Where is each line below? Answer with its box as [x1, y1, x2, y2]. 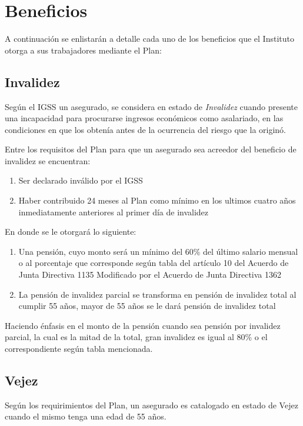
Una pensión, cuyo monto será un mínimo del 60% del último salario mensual [18, 245, 298, 257]
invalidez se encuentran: [5, 154, 91, 167]
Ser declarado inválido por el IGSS [18, 174, 143, 187]
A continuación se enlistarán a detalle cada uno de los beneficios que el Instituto [5, 32, 294, 45]
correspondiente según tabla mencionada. [5, 342, 153, 355]
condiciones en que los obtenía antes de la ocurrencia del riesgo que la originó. [5, 123, 287, 135]
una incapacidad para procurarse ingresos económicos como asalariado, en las [5, 112, 284, 124]
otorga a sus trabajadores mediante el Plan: [5, 44, 162, 56]
